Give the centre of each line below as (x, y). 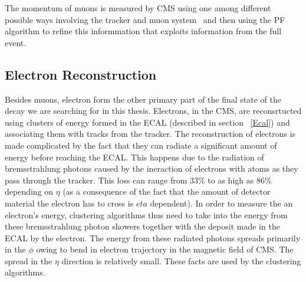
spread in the (29, 260)
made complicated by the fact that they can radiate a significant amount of (141, 145)
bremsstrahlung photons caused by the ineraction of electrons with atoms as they (152, 168)
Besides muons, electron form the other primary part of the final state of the (143, 99)
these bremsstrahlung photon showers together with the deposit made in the (142, 226)
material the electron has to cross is (69, 203)
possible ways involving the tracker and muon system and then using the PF (145, 19)
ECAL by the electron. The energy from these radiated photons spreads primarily (153, 237)
